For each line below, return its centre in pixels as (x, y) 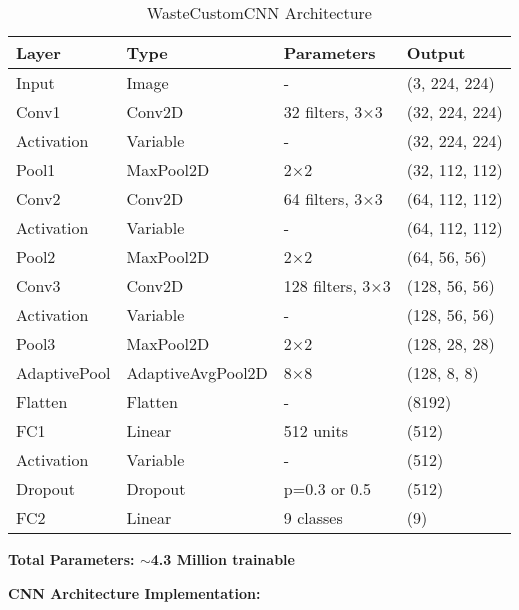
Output (436, 52)
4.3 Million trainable (222, 559)
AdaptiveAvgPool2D (197, 372)
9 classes (313, 517)
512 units (315, 430)
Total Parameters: (71, 559)
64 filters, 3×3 (333, 198)
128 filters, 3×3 (337, 285)
